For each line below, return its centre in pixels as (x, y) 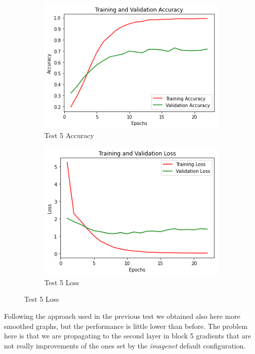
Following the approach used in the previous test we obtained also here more (122, 316)
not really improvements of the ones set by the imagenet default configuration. (125, 345)
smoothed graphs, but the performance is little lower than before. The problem (126, 326)
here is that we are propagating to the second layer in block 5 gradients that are (128, 336)
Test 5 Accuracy (69, 135)
